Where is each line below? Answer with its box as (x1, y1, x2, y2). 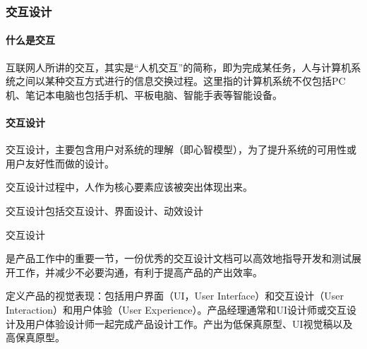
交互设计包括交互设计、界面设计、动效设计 (6, 203, 203, 218)
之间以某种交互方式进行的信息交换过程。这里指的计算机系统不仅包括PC (15, 73, 346, 88)
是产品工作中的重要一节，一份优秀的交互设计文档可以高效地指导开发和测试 (6, 251, 351, 266)
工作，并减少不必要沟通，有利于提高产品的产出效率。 (15, 264, 263, 279)
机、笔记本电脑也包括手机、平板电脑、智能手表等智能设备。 (6, 87, 282, 102)
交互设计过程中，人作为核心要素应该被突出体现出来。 (6, 179, 253, 194)
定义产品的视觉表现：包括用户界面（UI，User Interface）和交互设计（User (6, 288, 344, 303)
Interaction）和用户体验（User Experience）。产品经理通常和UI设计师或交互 (6, 302, 347, 317)
